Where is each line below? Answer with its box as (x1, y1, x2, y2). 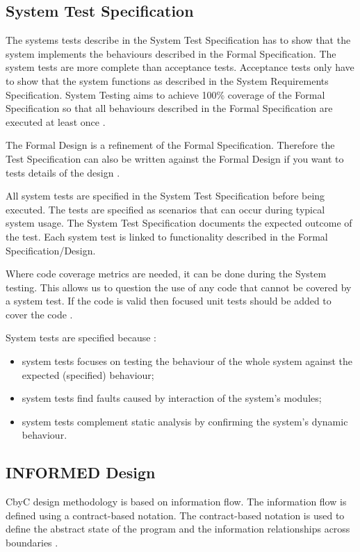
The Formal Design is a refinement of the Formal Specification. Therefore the (6, 138, 335, 152)
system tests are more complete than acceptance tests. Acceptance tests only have (6, 60, 354, 74)
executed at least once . (6, 114, 106, 129)
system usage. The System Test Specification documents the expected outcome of (6, 216, 352, 230)
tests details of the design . (6, 165, 120, 179)
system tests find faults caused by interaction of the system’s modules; (22, 391, 322, 405)
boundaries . (6, 535, 58, 550)
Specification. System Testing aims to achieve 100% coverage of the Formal (6, 87, 325, 102)
